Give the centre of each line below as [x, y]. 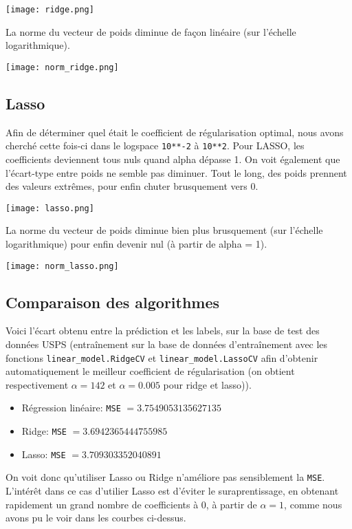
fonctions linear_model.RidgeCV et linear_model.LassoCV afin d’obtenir [162, 357]
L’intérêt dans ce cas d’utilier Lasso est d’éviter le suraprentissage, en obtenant [172, 491]
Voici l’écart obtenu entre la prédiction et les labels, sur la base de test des [163, 331]
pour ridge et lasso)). [207, 384]
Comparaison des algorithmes [113, 302]
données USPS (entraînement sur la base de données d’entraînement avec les [167, 344]
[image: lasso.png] [50, 208]
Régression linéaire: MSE [71, 408]
